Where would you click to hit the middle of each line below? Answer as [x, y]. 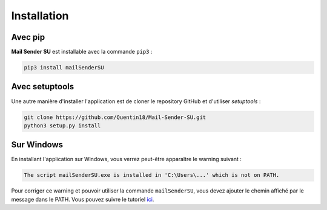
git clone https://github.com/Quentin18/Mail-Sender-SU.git [115, 117]
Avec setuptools [43, 87]
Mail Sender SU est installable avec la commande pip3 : [82, 52]
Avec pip [28, 37]
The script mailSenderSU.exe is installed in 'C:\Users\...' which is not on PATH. [152, 175]
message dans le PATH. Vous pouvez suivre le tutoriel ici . [83, 199]
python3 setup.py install [62, 126]
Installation [40, 16]
